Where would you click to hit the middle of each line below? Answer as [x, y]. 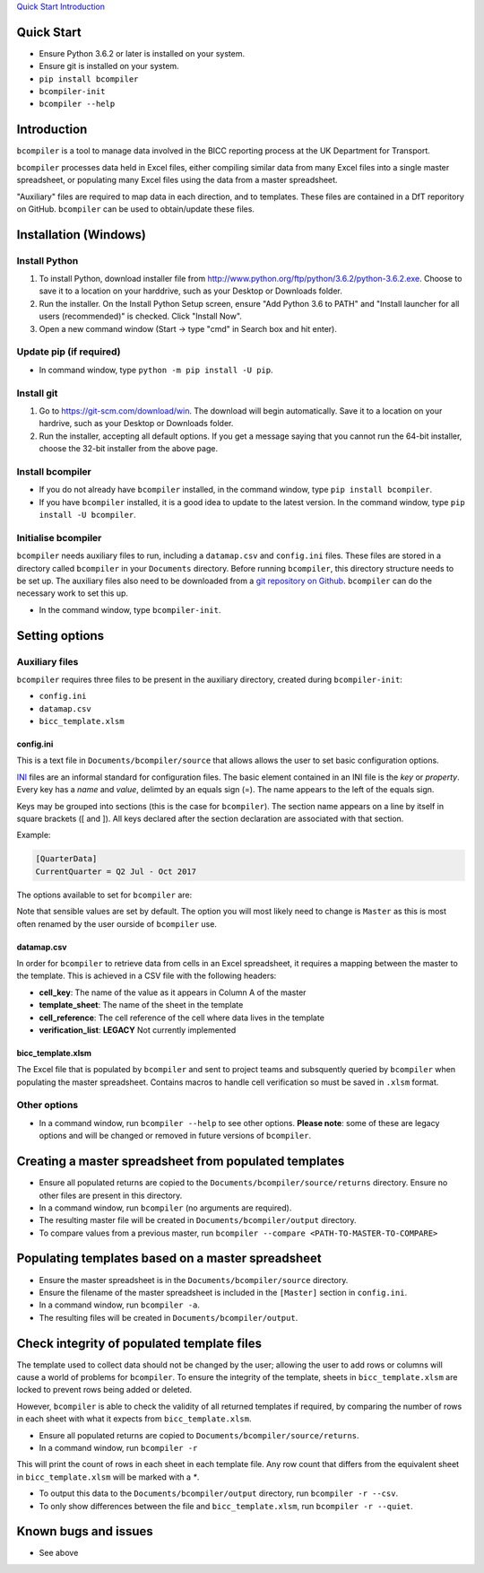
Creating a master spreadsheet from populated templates [181, 1162]
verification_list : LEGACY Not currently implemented [138, 1030]
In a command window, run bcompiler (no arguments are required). [165, 1208]
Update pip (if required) [69, 352]
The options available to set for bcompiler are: [104, 895]
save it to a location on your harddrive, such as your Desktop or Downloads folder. [190, 291]
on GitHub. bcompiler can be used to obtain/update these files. [136, 209]
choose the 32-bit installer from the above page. [129, 449]
